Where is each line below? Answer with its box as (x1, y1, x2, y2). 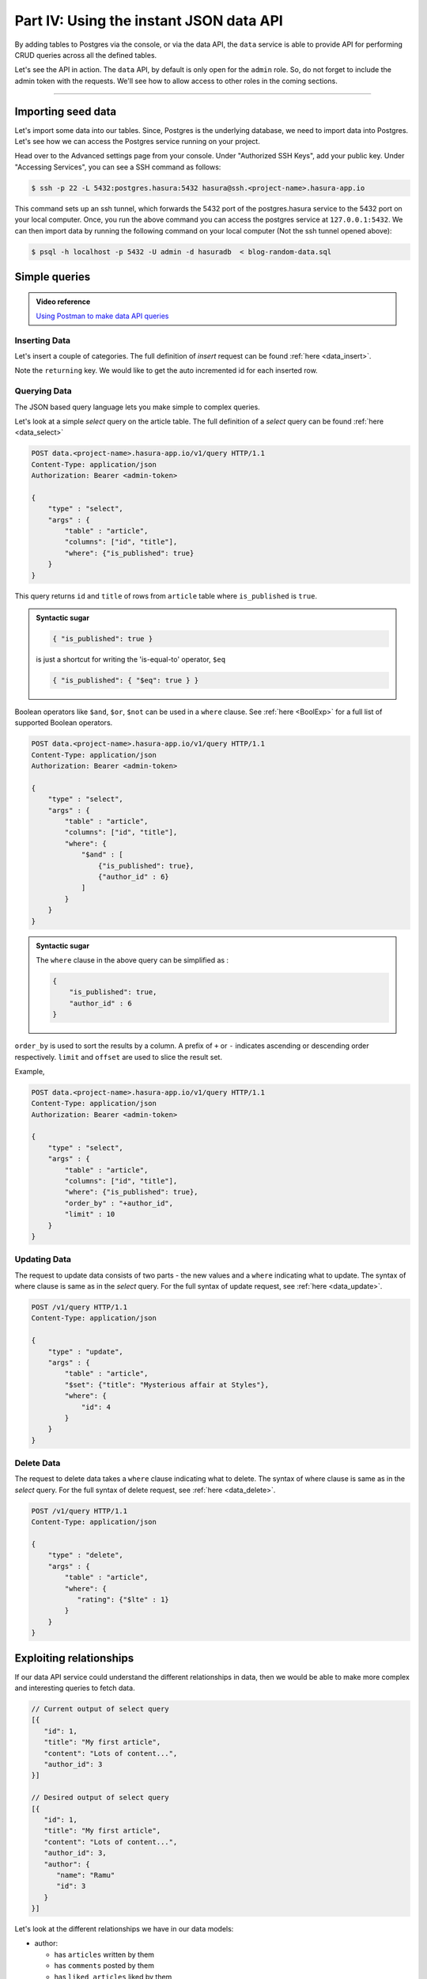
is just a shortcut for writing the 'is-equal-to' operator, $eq (36, 655, 225, 664)
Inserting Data (14, 335, 71, 346)
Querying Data (14, 386, 73, 397)
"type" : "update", (47, 1347, 124, 1356)
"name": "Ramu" (56, 1871, 115, 1879)
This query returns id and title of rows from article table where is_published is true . (14, 591, 318, 601)
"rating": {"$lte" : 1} (77, 1595, 169, 1604)
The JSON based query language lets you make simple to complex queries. (14, 402, 260, 412)
